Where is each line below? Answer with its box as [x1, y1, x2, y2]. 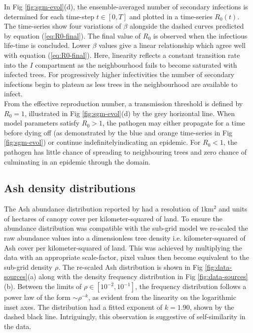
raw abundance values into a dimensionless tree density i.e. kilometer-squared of [4, 233, 246, 243]
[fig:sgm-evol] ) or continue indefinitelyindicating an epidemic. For [4, 137, 201, 147]
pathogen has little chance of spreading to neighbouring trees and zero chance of [4, 146, 247, 157]
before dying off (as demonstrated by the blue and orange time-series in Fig [4, 127, 233, 137]
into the [4, 59, 28, 70]
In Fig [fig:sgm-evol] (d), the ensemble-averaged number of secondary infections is [4, 1, 248, 11]
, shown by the [189, 301, 234, 312]
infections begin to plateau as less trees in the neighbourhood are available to [4, 79, 238, 89]
